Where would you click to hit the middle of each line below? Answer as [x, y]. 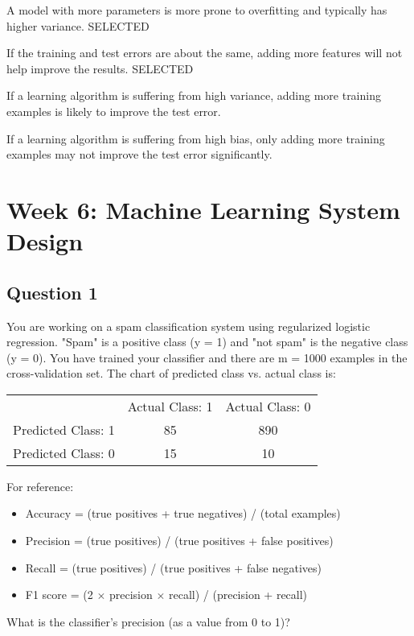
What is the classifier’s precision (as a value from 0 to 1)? [148, 621]
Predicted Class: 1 [64, 429]
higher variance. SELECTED [78, 25]
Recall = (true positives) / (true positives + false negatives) [173, 567]
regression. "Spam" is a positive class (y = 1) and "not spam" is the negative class [207, 342]
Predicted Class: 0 [64, 452]
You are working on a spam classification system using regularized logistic [189, 326]
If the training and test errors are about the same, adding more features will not [205, 53]
